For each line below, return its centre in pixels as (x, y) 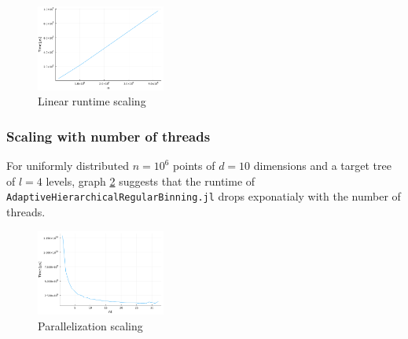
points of (194, 166)
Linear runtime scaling (92, 101)
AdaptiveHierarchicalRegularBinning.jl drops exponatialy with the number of (204, 196)
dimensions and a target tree (322, 166)
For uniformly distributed (68, 166)
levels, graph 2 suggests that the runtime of (151, 181)
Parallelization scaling (90, 325)
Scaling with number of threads (108, 136)
